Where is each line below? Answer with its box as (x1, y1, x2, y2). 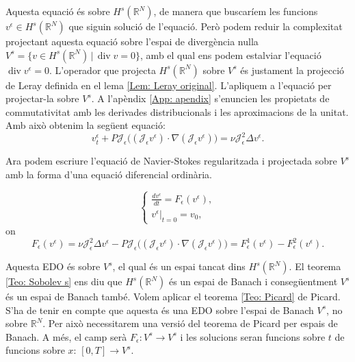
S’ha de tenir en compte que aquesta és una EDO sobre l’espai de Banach (5, 302, 314, 317)
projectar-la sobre (5, 91, 79, 106)
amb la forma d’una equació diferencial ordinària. (5, 167, 212, 182)
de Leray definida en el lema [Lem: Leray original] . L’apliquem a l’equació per (5, 77, 332, 92)
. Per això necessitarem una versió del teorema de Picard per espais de (42, 316, 338, 330)
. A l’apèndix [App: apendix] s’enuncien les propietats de (91, 91, 330, 106)
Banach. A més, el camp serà (5, 329, 127, 343)
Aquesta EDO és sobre (5, 259, 101, 273)
